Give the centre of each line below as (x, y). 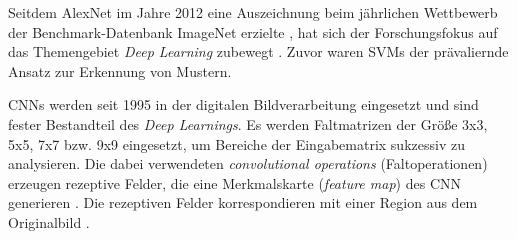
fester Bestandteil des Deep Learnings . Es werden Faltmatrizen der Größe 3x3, (248, 123)
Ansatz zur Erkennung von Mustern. (120, 70)
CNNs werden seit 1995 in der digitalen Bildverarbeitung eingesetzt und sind (243, 104)
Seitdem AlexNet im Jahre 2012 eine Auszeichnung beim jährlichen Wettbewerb (253, 12)
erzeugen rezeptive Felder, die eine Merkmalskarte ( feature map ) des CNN (234, 182)
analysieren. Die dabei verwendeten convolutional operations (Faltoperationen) (248, 163)
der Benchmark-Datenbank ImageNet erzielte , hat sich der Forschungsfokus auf (253, 31)
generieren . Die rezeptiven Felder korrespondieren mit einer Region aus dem (243, 202)
